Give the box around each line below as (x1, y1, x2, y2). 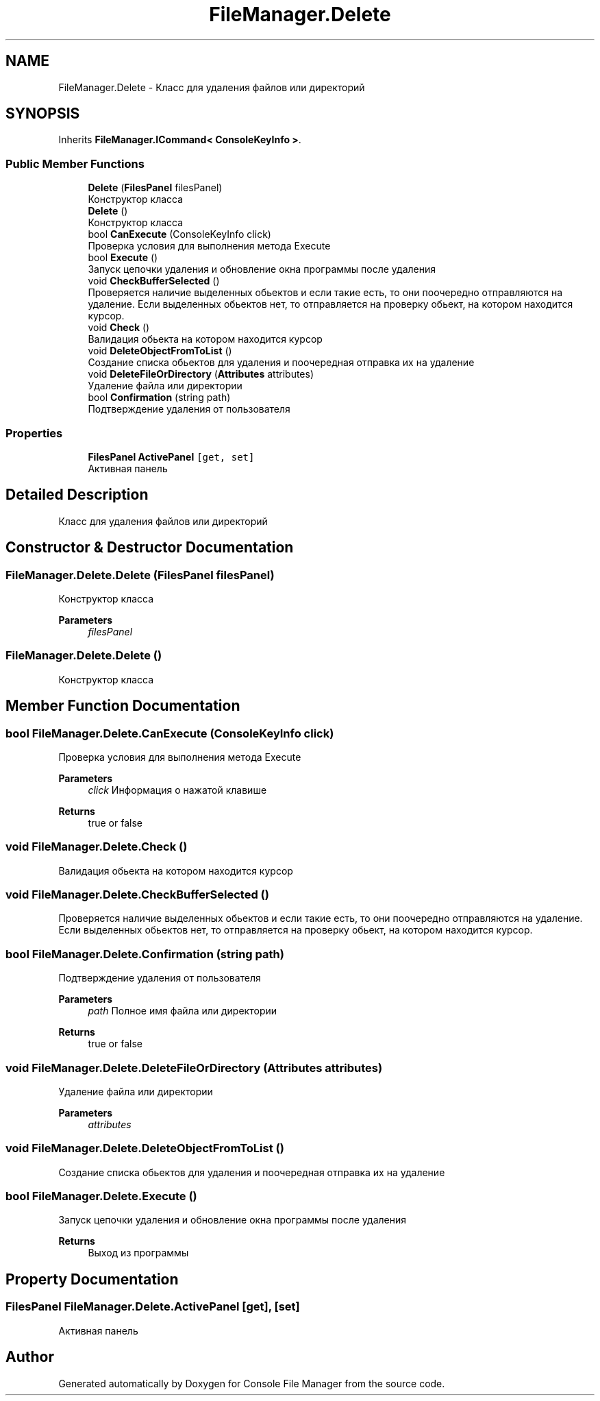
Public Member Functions (5, 156, 145, 171)
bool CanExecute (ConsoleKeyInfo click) (88, 228, 271, 241)
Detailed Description (5, 486, 149, 504)
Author (5, 1348, 54, 1366)
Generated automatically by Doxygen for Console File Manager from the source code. (58, 1377, 445, 1389)
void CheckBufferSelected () (88, 275, 220, 287)
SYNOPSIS (5, 105, 80, 123)
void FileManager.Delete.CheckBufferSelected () (5, 888, 269, 902)
